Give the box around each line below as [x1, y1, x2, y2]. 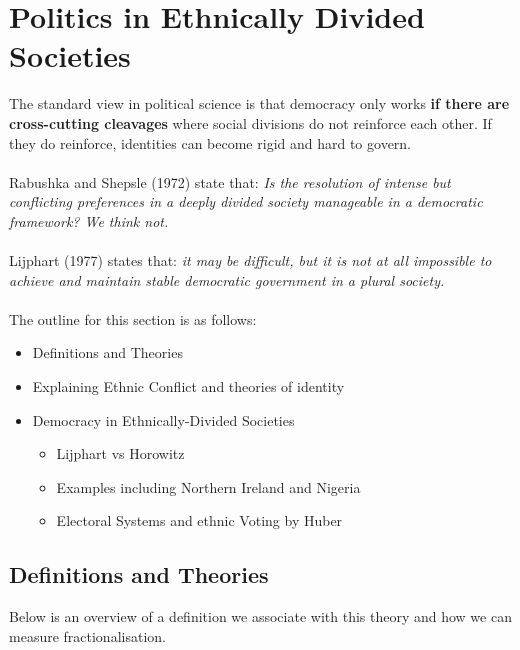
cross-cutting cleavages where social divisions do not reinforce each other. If [9, 112, 492, 133]
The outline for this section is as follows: [9, 308, 257, 329]
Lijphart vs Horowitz [56, 443, 185, 464]
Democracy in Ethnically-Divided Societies [32, 409, 295, 430]
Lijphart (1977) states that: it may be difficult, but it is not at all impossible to [9, 250, 492, 271]
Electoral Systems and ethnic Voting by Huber [56, 510, 343, 531]
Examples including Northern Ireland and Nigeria [56, 476, 361, 497]
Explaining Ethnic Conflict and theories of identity [32, 376, 345, 397]
